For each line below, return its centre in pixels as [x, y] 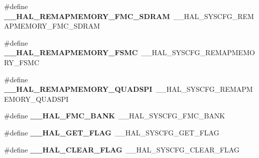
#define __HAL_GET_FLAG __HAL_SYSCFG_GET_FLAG [112, 132]
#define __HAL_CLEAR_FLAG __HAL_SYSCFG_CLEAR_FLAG [122, 149]
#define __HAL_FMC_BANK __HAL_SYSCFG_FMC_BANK [115, 116]
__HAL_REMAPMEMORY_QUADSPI [78, 89]
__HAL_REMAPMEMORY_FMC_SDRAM [87, 16]
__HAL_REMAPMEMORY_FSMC [71, 52]
